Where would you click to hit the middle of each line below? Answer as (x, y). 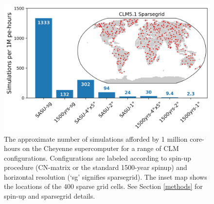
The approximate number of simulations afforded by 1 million (96, 139)
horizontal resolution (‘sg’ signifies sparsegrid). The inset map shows (106, 176)
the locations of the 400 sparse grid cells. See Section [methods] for (103, 186)
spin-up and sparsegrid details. (50, 196)
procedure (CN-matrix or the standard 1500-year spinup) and (96, 167)
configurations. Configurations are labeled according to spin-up (98, 158)
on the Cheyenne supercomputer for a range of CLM (101, 148)
